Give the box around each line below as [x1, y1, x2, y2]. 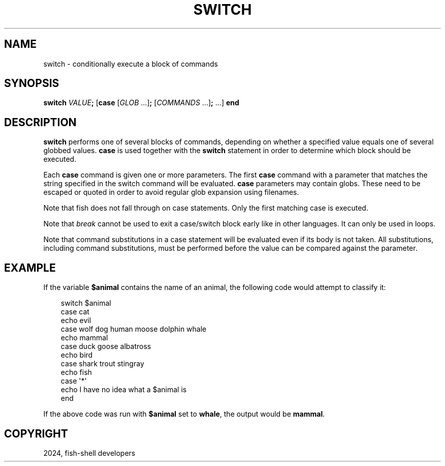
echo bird [60, 351, 93, 360]
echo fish [60, 368, 92, 377]
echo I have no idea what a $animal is [60, 385, 187, 394]
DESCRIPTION [4, 115, 77, 129]
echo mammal [60, 333, 108, 342]
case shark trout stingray [60, 359, 144, 368]
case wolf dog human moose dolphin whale [60, 325, 207, 334]
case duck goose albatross [60, 342, 151, 351]
